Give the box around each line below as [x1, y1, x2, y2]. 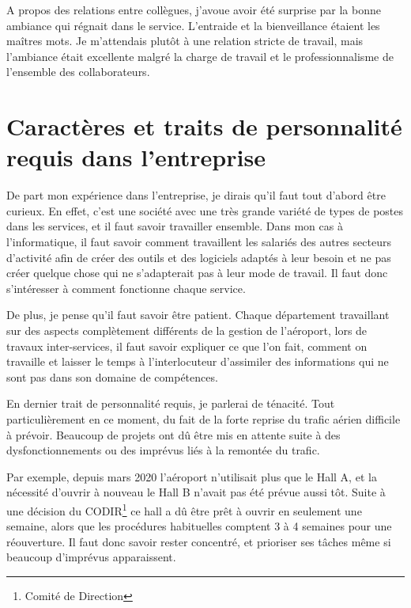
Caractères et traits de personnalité [6, 110, 402, 142]
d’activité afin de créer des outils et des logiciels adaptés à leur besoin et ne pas [6, 249, 391, 265]
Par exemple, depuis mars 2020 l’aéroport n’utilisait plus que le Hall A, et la [6, 468, 377, 484]
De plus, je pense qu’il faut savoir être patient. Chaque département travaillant [6, 306, 390, 323]
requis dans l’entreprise [6, 141, 266, 173]
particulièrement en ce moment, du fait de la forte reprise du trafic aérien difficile [6, 411, 401, 427]
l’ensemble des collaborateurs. [6, 63, 150, 80]
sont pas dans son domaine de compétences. [6, 368, 218, 385]
